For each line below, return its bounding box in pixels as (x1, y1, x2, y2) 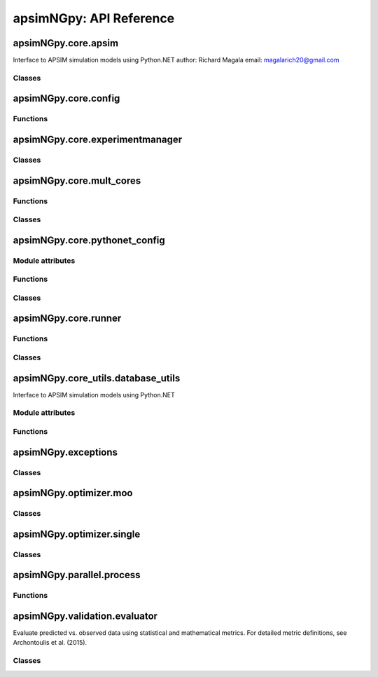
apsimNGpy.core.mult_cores (13, 175, 141, 186)
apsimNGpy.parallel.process (13, 569, 141, 581)
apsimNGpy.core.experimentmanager (13, 134, 183, 146)
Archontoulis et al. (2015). (13, 638, 87, 647)
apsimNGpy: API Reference (13, 11, 175, 26)
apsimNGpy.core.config (13, 93, 120, 104)
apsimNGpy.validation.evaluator (13, 610, 157, 622)
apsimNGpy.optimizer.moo (13, 487, 133, 499)
